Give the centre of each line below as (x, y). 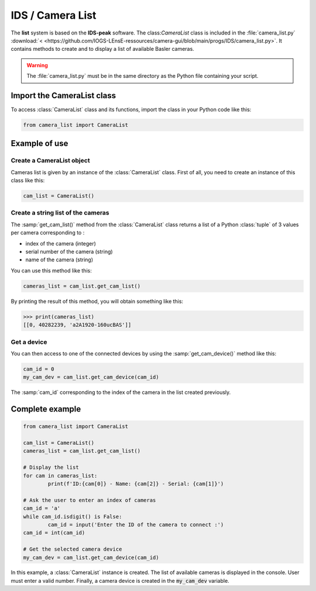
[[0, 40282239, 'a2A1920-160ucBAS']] (77, 325)
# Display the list (51, 467)
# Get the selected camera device (73, 549)
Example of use (39, 144)
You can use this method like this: (51, 270)
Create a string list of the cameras (60, 213)
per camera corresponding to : (48, 233)
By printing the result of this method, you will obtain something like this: (97, 301)
